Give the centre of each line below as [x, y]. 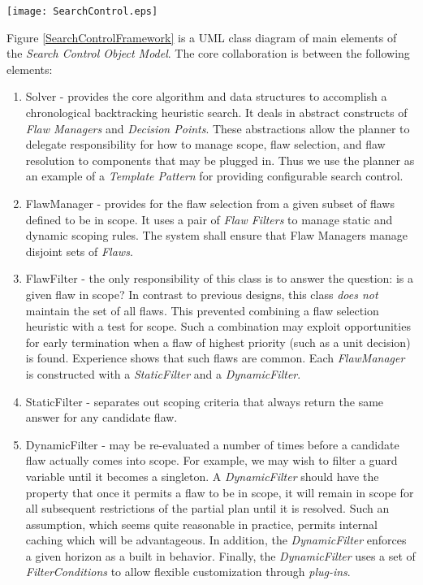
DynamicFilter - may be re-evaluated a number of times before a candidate [212, 444]
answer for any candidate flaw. [101, 417]
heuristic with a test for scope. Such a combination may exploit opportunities [218, 326]
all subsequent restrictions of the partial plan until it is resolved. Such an [207, 508]
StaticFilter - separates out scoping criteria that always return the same [205, 401]
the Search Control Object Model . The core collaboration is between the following [208, 53]
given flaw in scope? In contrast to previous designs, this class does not [202, 294]
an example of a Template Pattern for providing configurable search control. [214, 176]
